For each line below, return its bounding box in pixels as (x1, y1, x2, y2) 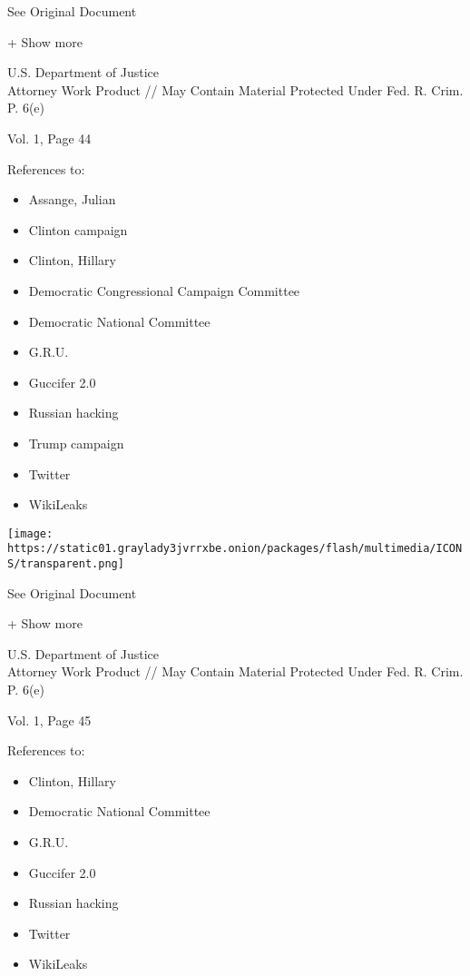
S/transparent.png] (7, 557, 124, 570)
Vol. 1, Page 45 (7, 710, 92, 729)
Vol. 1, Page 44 (7, 128, 92, 147)
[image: (7, 527, 54, 540)
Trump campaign (28, 433, 124, 452)
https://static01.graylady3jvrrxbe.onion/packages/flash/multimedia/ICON (7, 542, 463, 556)
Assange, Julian (28, 190, 116, 209)
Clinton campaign (28, 220, 128, 239)
